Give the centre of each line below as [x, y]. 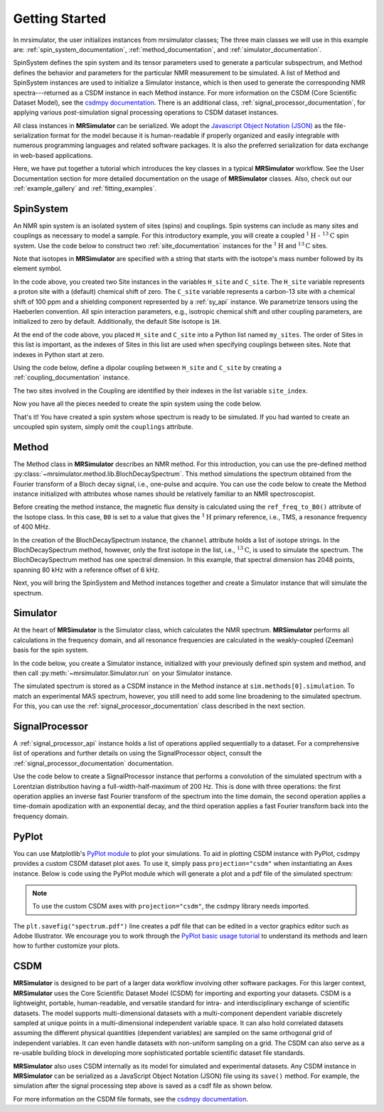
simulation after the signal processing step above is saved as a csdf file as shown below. [143, 1086]
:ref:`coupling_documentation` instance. [71, 378]
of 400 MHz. [32, 527]
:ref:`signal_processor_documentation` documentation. [94, 763]
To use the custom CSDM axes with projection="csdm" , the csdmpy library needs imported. [171, 906]
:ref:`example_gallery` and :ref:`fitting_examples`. [85, 189]
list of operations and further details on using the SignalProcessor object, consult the [138, 753]
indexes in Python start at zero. [59, 354]
